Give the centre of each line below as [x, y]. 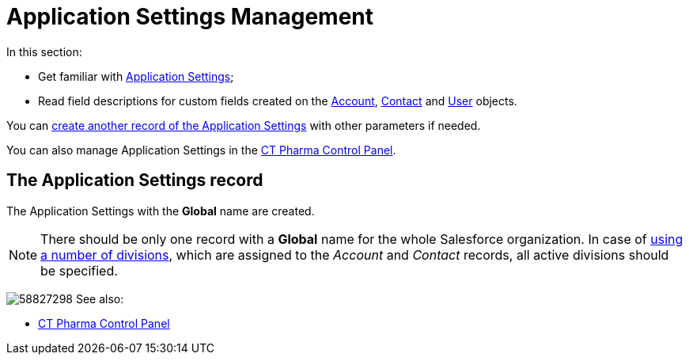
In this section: [44, 51]
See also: [100, 298]
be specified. [79, 270]
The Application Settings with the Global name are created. [161, 211]
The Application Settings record [135, 180]
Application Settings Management [190, 17]
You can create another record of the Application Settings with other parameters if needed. [244, 125]
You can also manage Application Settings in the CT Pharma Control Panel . [201, 150]
